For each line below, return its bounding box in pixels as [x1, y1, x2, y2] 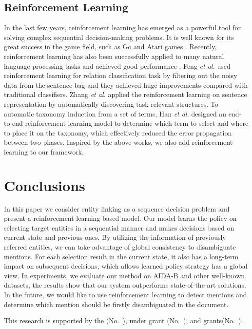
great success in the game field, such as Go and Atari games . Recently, [4, 41, 217, 52]
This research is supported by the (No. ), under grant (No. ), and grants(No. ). [4, 315, 243, 326]
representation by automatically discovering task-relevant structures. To [4, 98, 218, 109]
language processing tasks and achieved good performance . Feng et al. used [4, 60, 231, 71]
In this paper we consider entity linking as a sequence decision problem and [4, 203, 230, 213]
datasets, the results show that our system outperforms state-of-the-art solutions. [4, 280, 246, 290]
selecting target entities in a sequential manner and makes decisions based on [4, 222, 234, 232]
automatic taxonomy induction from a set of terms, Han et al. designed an [4, 108, 227, 118]
